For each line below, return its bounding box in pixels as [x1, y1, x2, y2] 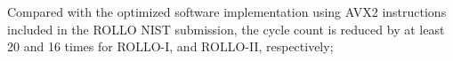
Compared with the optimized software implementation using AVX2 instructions [7, 3, 447, 20]
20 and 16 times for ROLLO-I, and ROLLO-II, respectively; [7, 37, 334, 56]
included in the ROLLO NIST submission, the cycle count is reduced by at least [7, 19, 445, 38]
